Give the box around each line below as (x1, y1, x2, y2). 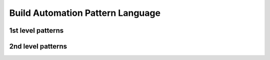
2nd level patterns (9, 42, 67, 51)
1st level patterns (9, 26, 64, 35)
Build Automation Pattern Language (9, 7, 161, 18)
